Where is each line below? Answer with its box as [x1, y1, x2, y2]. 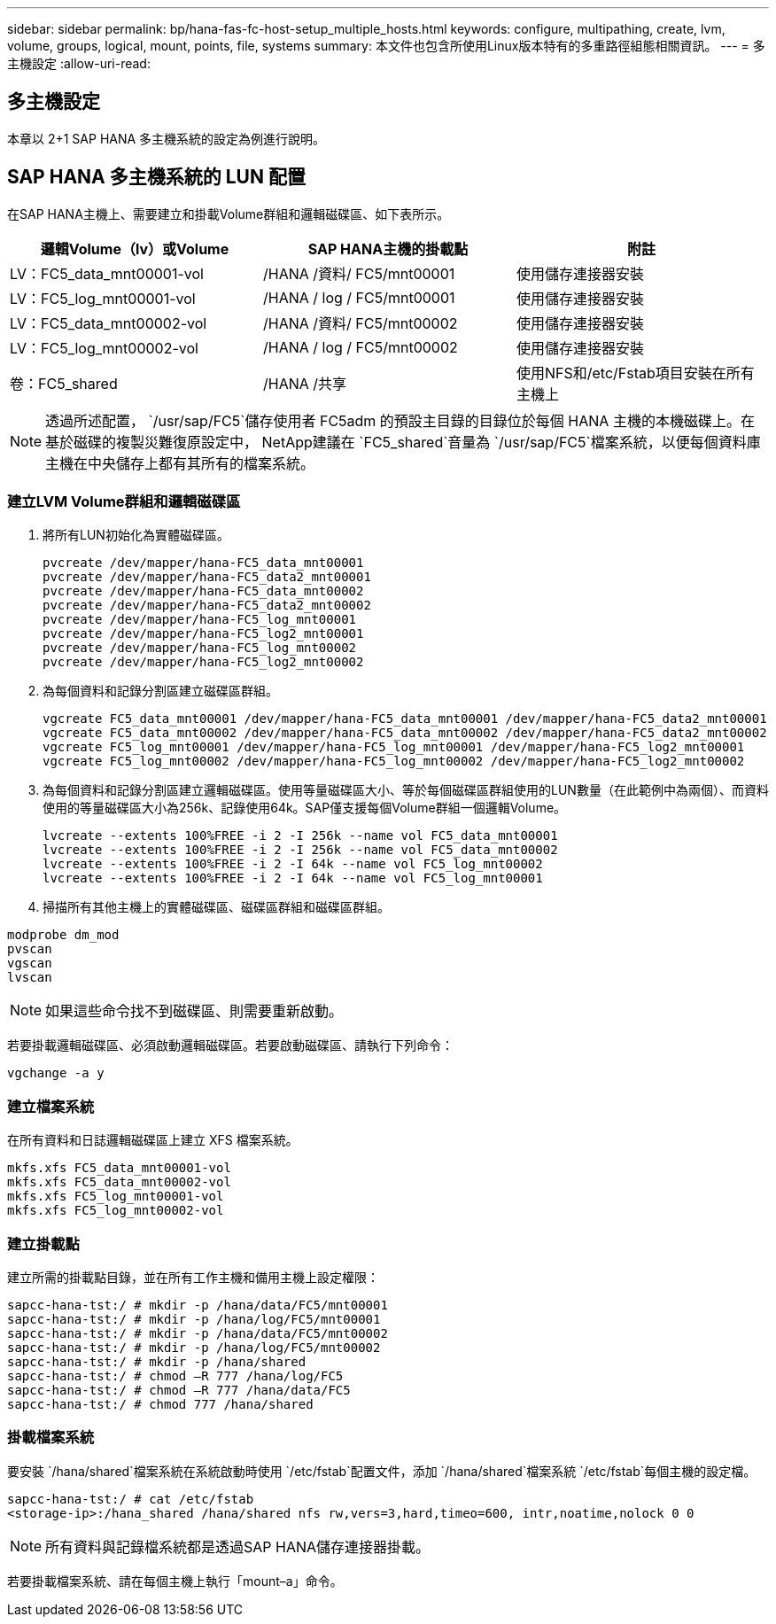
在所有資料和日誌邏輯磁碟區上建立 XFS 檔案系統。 [7, 1132, 299, 1148]
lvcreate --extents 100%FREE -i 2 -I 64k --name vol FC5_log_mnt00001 [43, 871, 543, 886]
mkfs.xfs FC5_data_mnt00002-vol [7, 1175, 231, 1190]
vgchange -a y [7, 1066, 105, 1081]
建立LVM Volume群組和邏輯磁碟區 [7, 493, 241, 511]
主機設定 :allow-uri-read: [7, 56, 151, 71]
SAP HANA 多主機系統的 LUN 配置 [7, 166, 306, 189]
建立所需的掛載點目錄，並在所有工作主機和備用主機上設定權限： [7, 1269, 379, 1285]
